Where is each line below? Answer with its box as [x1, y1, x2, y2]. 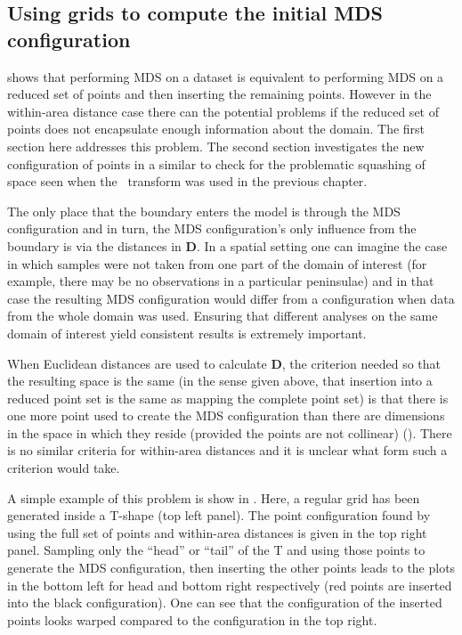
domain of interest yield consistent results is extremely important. [7, 323, 367, 342]
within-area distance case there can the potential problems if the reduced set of [7, 102, 439, 120]
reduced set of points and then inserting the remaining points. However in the [7, 85, 432, 103]
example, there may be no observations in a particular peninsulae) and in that [7, 272, 434, 290]
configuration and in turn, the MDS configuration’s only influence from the [7, 219, 417, 238]
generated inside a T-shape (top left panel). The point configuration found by [7, 506, 431, 525]
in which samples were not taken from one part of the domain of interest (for [7, 254, 427, 273]
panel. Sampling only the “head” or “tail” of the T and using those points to [7, 541, 426, 559]
